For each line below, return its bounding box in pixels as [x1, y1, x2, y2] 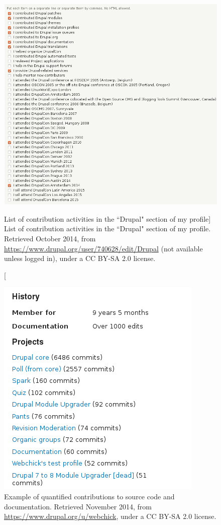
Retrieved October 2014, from [4, 233, 96, 243]
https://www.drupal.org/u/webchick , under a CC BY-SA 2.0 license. [4, 511, 216, 521]
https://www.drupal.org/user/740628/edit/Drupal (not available [4, 243, 203, 253]
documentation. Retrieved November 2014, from [4, 501, 152, 511]
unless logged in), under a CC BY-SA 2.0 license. [4, 253, 156, 264]
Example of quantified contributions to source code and [4, 491, 175, 501]
